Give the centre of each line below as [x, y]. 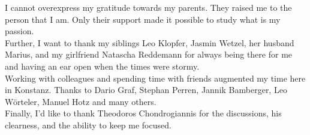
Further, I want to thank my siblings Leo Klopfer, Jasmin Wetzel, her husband [150, 42]
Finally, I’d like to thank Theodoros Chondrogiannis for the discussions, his [143, 113]
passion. [19, 31]
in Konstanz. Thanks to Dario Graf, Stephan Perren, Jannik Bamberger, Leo [146, 90]
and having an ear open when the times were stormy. [102, 66]
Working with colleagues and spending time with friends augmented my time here [155, 78]
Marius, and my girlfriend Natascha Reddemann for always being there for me [149, 54]
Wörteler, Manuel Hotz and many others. [81, 101]
